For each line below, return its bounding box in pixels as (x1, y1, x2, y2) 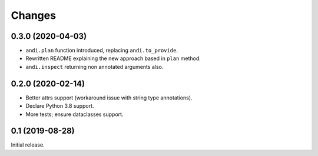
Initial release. (11, 141, 45, 148)
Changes (11, 9, 56, 22)
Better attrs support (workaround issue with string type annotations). (25, 94, 193, 101)
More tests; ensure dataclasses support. (25, 111, 124, 118)
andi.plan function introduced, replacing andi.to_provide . (25, 47, 178, 54)
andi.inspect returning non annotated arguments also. (25, 63, 164, 70)
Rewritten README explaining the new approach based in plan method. (25, 55, 201, 62)
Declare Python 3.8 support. (25, 102, 94, 109)
